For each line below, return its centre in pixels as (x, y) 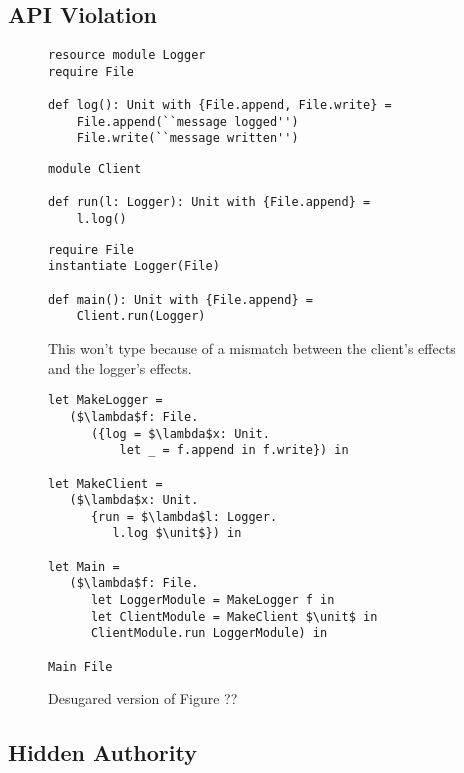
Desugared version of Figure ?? (143, 698)
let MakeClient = (105, 483)
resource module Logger (127, 55)
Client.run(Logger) (141, 316)
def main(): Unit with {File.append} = (180, 299)
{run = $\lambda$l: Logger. (184, 516)
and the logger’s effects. (120, 367)
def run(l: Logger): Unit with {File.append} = (209, 202)
